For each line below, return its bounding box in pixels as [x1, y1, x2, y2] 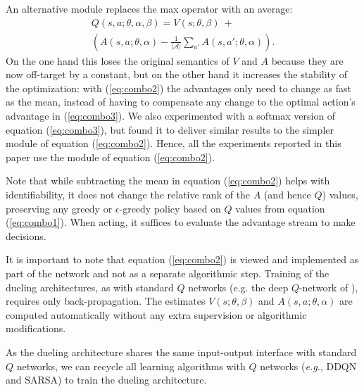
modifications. [6, 321, 66, 336]
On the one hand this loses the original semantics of [6, 53, 230, 68]
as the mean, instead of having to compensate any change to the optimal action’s [6, 94, 356, 109]
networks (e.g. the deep [188, 279, 289, 294]
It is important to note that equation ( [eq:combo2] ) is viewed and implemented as [6, 252, 359, 267]
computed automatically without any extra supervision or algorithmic [6, 307, 307, 322]
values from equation [235, 201, 325, 215]
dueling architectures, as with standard [6, 279, 174, 294]
